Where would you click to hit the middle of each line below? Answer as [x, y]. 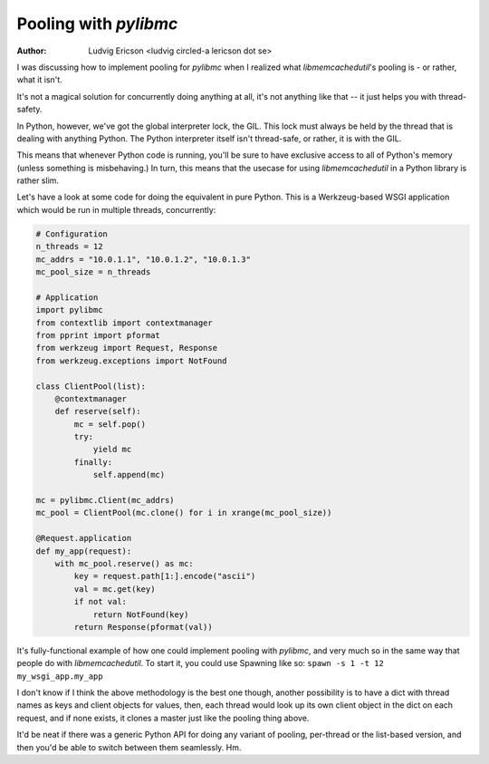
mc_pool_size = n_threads [93, 272]
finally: [93, 462]
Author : [32, 51]
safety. [29, 110]
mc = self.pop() [110, 424]
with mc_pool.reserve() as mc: [124, 563]
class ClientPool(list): [91, 386]
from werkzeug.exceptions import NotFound [131, 361]
